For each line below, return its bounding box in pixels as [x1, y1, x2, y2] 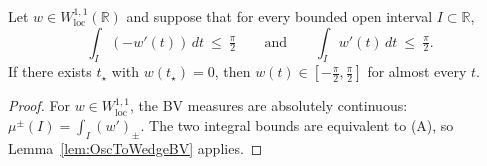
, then [214, 61, 251, 82]
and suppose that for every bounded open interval [126, 6, 433, 26]
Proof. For [8, 95, 71, 116]
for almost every [367, 61, 467, 82]
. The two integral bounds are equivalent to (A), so [140, 114, 454, 135]
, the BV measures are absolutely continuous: [130, 95, 408, 116]
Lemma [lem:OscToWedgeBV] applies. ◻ [8, 137, 263, 158]
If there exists [8, 61, 92, 82]
